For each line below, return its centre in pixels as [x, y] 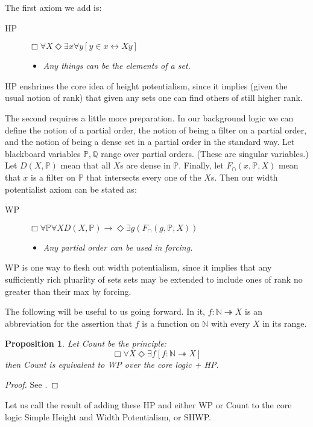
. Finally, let [201, 165]
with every [231, 323]
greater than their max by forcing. [68, 291]
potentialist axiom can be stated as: [71, 189]
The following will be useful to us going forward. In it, [105, 311]
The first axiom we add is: [53, 7]
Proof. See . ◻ [32, 384]
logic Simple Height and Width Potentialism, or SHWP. [108, 416]
